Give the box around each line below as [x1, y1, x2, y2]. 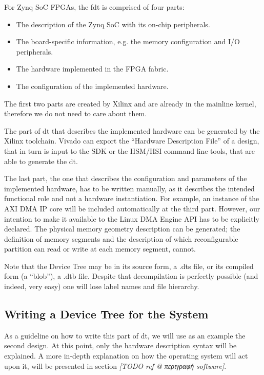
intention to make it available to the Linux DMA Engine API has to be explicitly [4, 213, 259, 224]
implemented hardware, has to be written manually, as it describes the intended [4, 183, 255, 193]
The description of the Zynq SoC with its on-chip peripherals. [16, 19, 210, 29]
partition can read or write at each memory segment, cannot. [4, 243, 196, 254]
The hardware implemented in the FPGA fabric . [16, 63, 169, 74]
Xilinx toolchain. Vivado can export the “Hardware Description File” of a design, [4, 135, 259, 146]
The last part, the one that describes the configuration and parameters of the [4, 173, 247, 184]
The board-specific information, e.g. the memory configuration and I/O [16, 36, 240, 47]
